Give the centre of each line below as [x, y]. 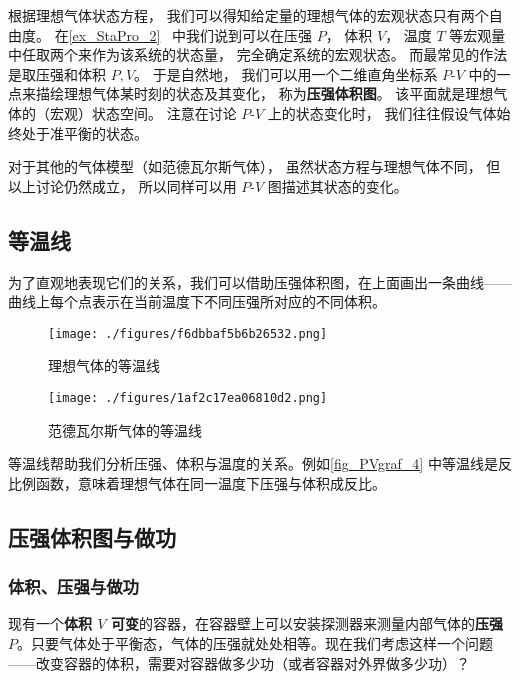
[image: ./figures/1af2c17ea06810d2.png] [188, 397]
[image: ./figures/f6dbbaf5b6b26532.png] [188, 333]
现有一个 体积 [50, 623]
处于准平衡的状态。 [84, 132]
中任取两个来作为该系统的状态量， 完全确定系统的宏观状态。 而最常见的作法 [258, 54]
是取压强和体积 [57, 73]
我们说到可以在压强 [248, 34]
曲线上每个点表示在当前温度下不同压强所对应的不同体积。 [197, 301]
